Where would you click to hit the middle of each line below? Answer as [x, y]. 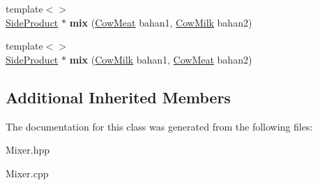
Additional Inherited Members [118, 97]
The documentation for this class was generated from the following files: [159, 126]
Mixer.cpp [27, 173]
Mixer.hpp [28, 150]
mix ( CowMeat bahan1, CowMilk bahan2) [161, 22]
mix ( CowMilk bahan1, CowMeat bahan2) [161, 59]
